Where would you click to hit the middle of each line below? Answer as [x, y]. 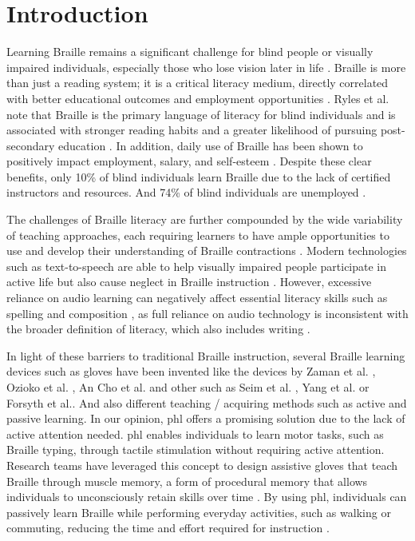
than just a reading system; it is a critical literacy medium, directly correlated [198, 83]
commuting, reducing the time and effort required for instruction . [168, 528]
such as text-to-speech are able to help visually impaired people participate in [197, 266]
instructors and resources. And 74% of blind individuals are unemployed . [186, 192]
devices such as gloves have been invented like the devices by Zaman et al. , [191, 371]
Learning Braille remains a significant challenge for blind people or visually [190, 52]
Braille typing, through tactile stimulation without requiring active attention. [196, 450]
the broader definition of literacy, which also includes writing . [158, 329]
